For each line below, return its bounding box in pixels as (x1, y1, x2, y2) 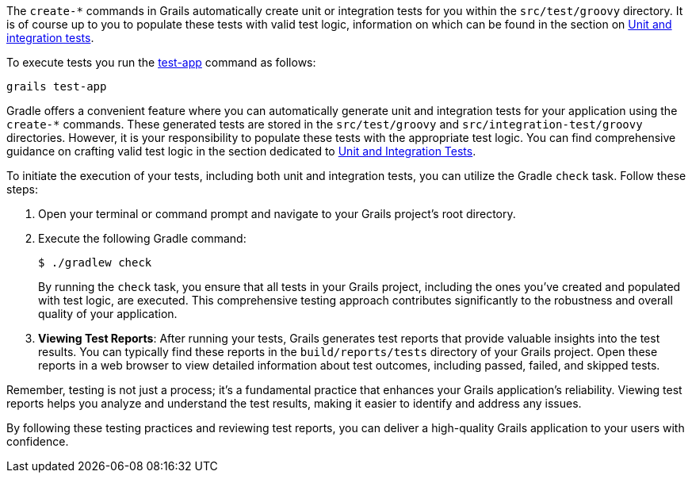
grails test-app (6, 80, 107, 93)
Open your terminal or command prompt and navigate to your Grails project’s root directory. (38, 207, 516, 220)
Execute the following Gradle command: (38, 232, 247, 245)
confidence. (6, 435, 69, 448)
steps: (6, 182, 38, 196)
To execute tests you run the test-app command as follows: (6, 56, 316, 69)
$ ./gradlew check (38, 256, 152, 269)
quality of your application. (38, 307, 178, 320)
